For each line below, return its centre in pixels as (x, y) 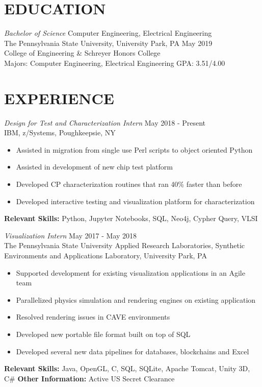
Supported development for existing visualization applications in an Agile (130, 272)
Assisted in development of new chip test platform (94, 167)
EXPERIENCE (59, 98)
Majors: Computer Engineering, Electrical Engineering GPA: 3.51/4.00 (115, 63)
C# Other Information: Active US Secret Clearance (89, 378)
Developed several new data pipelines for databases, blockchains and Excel (133, 351)
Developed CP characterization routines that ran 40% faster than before (129, 184)
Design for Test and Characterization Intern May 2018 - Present (105, 122)
